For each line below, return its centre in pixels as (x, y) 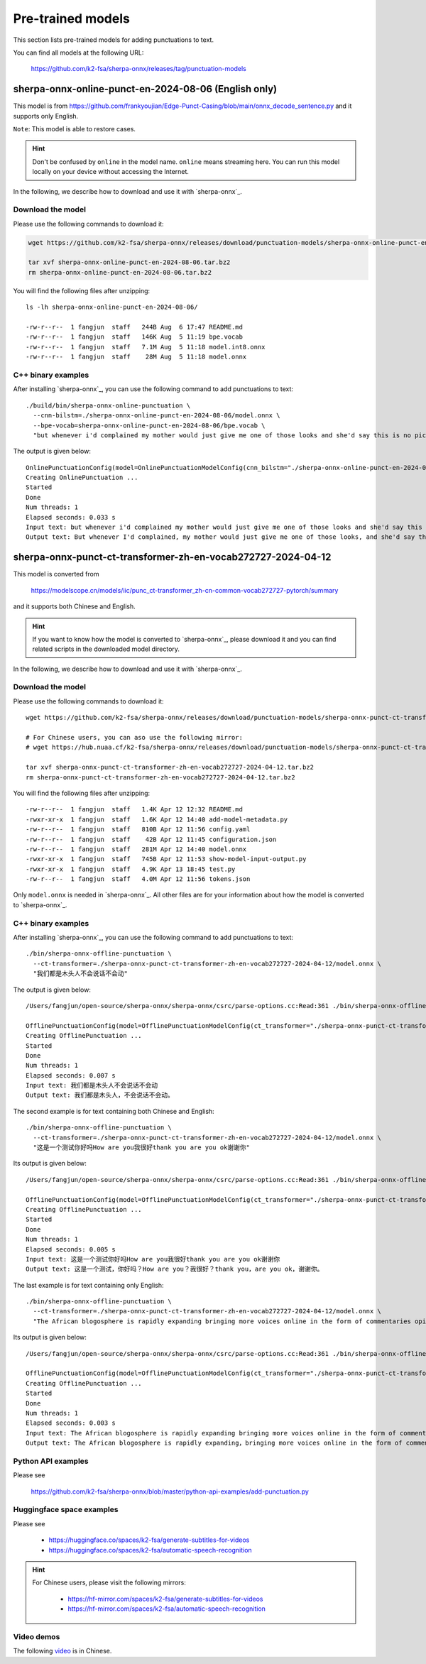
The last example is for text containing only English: (88, 1285)
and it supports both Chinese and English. (74, 606)
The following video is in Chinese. (62, 1651)
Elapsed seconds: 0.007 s (71, 1075)
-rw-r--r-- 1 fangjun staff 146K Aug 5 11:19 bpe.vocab (134, 337)
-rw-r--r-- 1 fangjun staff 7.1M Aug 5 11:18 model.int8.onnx (146, 347)
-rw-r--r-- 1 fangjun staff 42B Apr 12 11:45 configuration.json (151, 839)
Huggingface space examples (66, 1510)
